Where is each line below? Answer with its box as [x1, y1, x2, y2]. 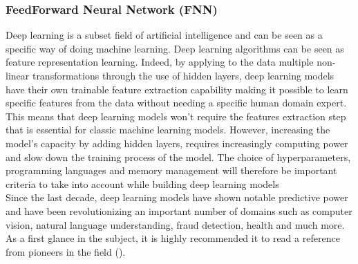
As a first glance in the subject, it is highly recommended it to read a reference [6, 231, 340, 245]
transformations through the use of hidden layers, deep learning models [32, 68, 335, 82]
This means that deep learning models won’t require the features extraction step [6, 109, 346, 123]
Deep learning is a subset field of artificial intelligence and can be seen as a [6, 28, 323, 42]
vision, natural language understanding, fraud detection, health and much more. [6, 217, 345, 232]
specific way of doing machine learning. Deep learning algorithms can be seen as [6, 41, 344, 55]
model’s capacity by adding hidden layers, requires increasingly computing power [6, 135, 348, 150]
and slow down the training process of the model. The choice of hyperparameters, [6, 149, 351, 164]
